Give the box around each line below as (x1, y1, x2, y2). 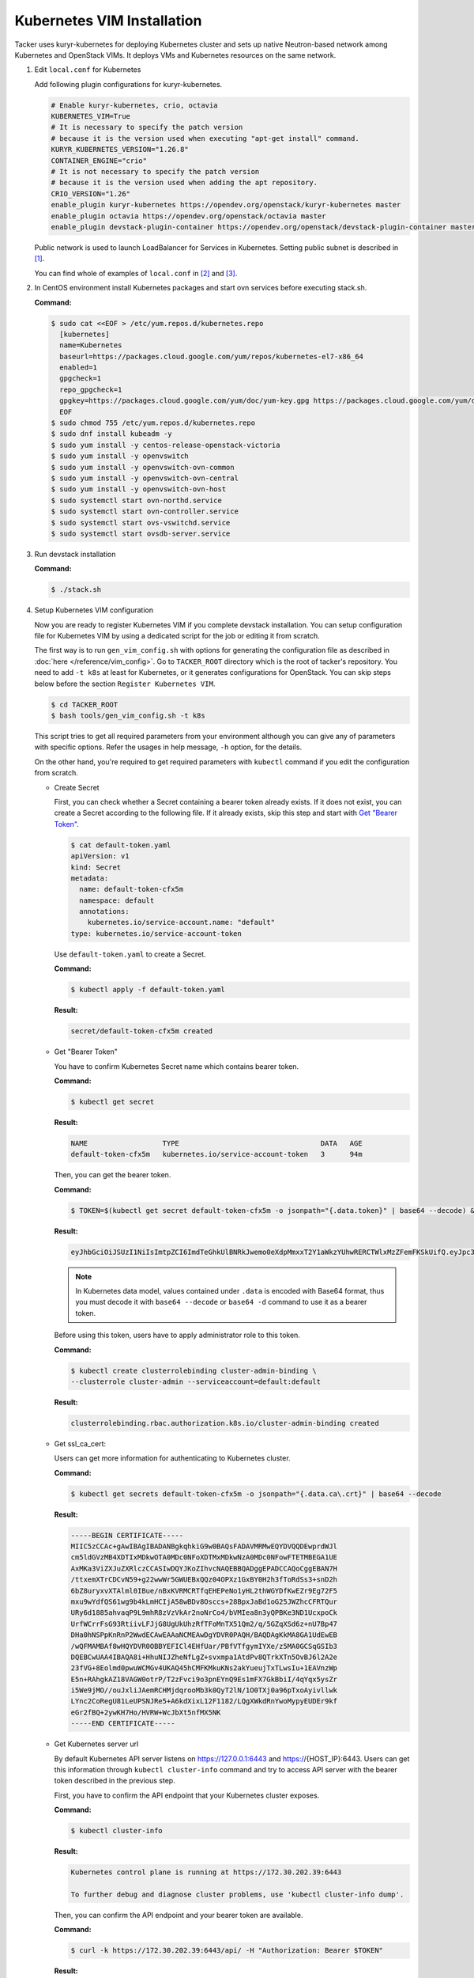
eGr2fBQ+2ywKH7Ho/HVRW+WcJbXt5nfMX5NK (70, 1707, 221, 1717)
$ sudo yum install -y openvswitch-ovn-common (51, 463, 235, 472)
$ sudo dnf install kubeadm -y (51, 430, 173, 438)
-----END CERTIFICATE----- (70, 1719, 175, 1728)
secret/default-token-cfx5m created (70, 1027, 213, 1036)
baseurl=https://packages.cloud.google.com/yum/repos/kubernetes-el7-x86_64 (59, 352, 363, 361)
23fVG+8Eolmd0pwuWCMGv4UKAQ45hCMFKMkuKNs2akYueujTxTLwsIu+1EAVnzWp (70, 1664, 338, 1673)
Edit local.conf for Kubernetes (34, 65, 141, 74)
